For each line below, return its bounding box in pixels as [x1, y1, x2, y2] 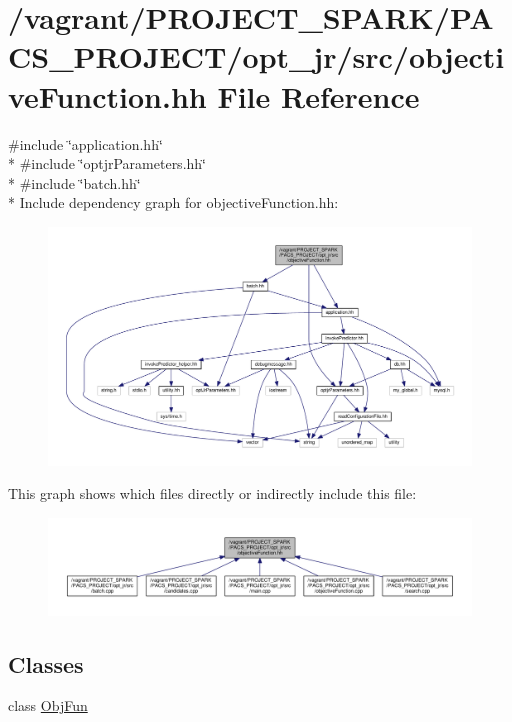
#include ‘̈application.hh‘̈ [8, 133, 163, 154]
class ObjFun [8, 695, 88, 716]
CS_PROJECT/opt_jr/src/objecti [8, 36, 505, 77]
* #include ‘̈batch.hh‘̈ [8, 172, 141, 193]
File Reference [217, 75, 420, 116]
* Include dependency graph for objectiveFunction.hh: [8, 192, 339, 213]
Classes [8, 648, 84, 679]
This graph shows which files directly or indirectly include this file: [8, 483, 417, 504]
